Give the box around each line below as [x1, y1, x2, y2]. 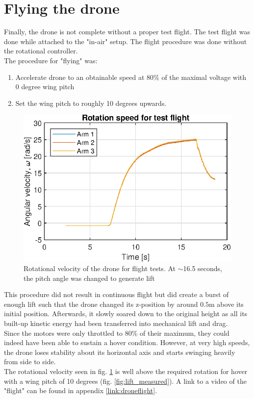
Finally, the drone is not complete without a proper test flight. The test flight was [4, 26, 250, 37]
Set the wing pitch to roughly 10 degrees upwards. [15, 98, 167, 108]
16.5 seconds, [183, 263, 222, 273]
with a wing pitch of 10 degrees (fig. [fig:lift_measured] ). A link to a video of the [4, 375, 247, 386]
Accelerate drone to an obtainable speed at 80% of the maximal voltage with [15, 72, 247, 82]
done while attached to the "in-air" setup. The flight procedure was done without [4, 36, 247, 46]
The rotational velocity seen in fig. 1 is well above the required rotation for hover [4, 366, 248, 376]
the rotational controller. [4, 46, 78, 56]
